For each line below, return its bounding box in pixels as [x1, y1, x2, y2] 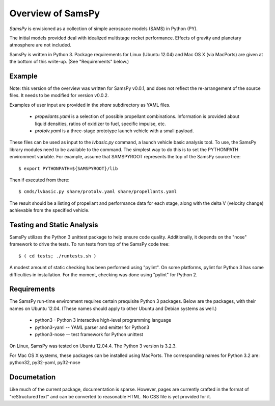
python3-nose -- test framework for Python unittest [35, 331, 144, 338]
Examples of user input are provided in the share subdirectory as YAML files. [9, 102, 171, 108]
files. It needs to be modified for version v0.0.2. [9, 92, 109, 99]
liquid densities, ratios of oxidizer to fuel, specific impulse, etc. [35, 121, 166, 127]
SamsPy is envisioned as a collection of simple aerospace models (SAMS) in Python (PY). [9, 26, 198, 32]
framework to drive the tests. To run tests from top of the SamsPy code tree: [9, 241, 170, 247]
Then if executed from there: [9, 177, 70, 183]
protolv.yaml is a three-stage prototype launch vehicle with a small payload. [35, 128, 194, 134]
